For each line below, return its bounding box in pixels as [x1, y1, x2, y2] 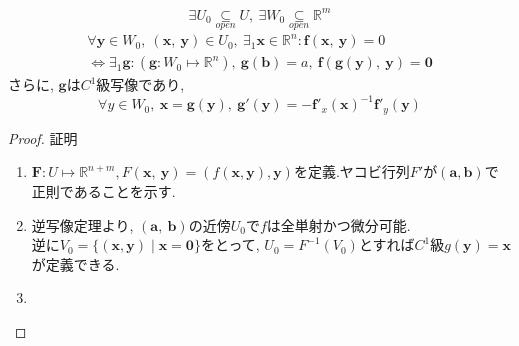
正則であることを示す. [31, 181, 176, 202]
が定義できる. [31, 253, 120, 274]
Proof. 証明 [8, 127, 78, 148]
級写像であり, [96, 74, 185, 95]
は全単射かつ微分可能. [266, 214, 411, 235]
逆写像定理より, [31, 214, 134, 235]
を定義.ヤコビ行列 [293, 161, 410, 182]
